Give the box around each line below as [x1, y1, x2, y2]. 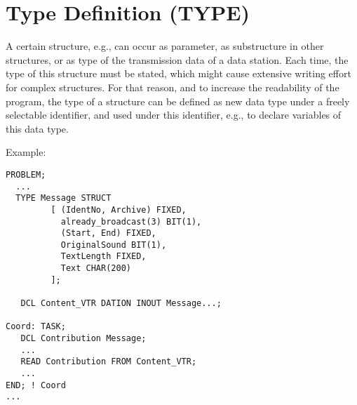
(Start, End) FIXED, [60, 228, 156, 239]
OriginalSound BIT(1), [60, 239, 167, 250]
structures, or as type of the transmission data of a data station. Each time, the [6, 52, 349, 67]
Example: [6, 145, 46, 159]
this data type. [6, 121, 69, 135]
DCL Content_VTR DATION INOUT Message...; [20, 298, 222, 309]
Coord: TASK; [6, 321, 66, 332]
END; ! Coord [6, 380, 66, 390]
